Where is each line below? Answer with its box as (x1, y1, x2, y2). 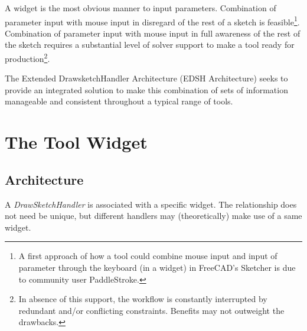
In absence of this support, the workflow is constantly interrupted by (18, 293, 267, 305)
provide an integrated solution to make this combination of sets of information (5, 83, 288, 96)
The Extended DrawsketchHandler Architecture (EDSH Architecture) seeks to (5, 72, 288, 84)
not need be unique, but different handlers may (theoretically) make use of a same (5, 209, 302, 222)
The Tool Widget (5, 130, 148, 154)
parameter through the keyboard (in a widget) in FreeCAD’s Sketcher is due (18, 261, 296, 274)
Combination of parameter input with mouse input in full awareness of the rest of (5, 27, 301, 39)
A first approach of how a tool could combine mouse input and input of (18, 250, 277, 262)
